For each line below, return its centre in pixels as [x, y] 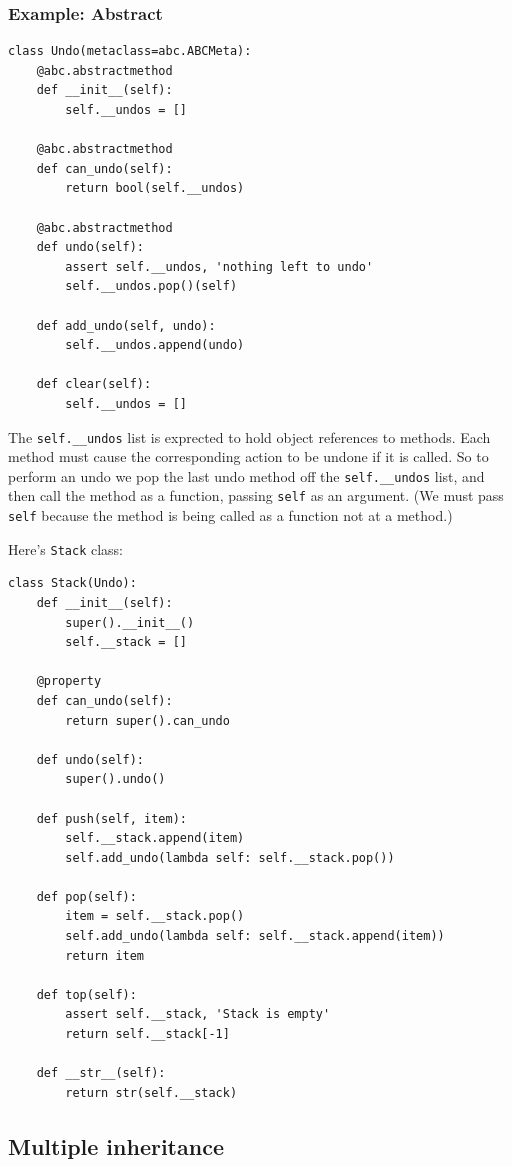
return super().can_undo [147, 720]
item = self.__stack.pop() [155, 916]
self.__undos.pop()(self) [151, 286]
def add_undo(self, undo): [126, 325]
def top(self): [86, 994]
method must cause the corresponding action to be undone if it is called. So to [248, 456]
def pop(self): [86, 896]
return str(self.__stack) [151, 1092]
